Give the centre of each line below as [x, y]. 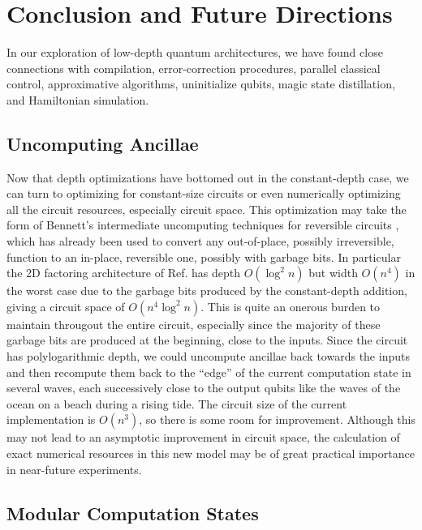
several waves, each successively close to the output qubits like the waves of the [204, 388]
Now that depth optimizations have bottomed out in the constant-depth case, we [208, 177]
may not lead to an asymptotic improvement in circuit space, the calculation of [203, 437]
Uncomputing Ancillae [103, 143]
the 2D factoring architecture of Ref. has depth [123, 273]
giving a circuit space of [66, 306]
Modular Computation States [133, 513]
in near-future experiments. [74, 469]
